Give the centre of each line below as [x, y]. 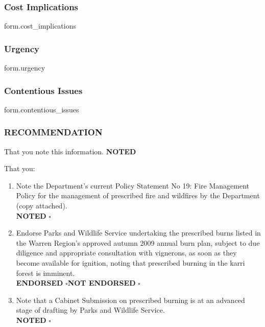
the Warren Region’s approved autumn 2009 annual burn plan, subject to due [138, 242]
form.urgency [25, 68]
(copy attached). [42, 206]
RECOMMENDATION [53, 132]
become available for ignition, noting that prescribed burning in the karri [130, 263]
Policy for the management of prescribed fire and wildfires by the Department [138, 195]
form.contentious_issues [42, 109]
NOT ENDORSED [102, 283]
